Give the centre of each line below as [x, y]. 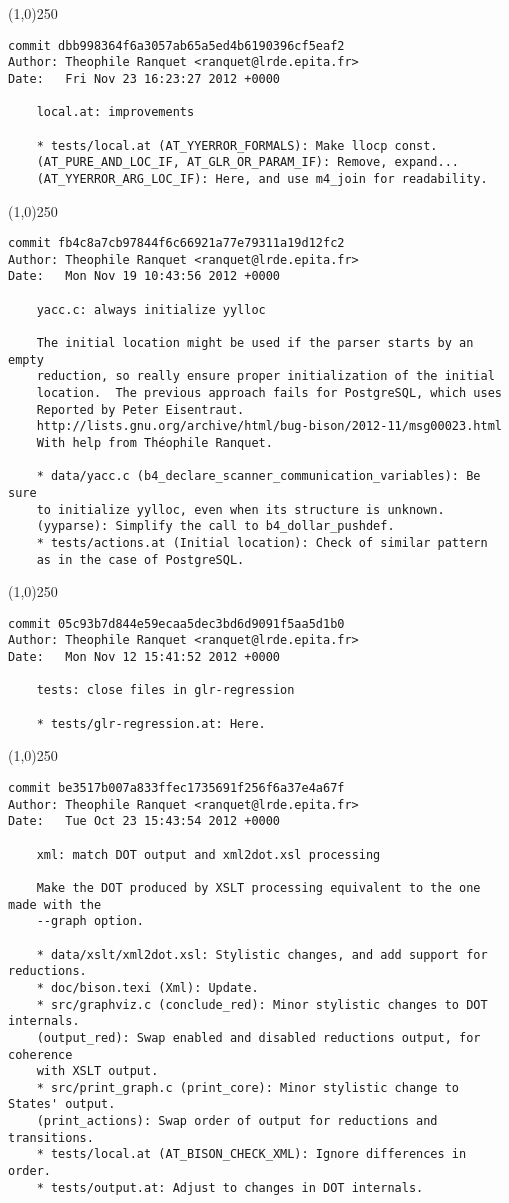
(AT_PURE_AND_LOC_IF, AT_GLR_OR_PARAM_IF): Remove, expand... [248, 162]
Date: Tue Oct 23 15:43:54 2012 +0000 [144, 821]
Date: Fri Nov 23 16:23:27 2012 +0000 [144, 78]
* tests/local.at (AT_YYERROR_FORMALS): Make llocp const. [237, 145]
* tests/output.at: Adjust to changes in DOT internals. [230, 1187]
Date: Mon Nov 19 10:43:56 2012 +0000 [144, 276]
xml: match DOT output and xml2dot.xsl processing [208, 854]
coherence [40, 1054]
